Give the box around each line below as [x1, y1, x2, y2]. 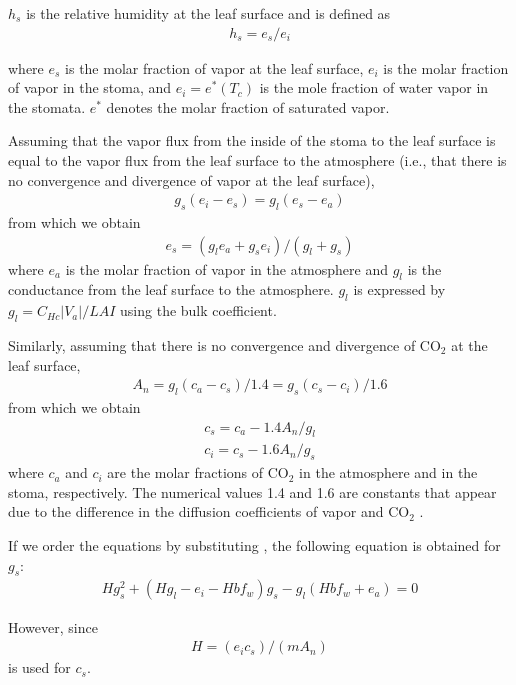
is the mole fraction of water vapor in [259, 77, 489, 98]
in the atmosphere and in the [299, 462, 478, 483]
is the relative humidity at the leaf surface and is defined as [26, 3, 391, 23]
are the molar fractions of [107, 462, 264, 483]
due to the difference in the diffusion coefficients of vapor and [8, 501, 384, 522]
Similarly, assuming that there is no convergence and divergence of [8, 335, 416, 356]
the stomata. [8, 96, 86, 117]
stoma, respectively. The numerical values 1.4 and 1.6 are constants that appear [8, 481, 497, 502]
